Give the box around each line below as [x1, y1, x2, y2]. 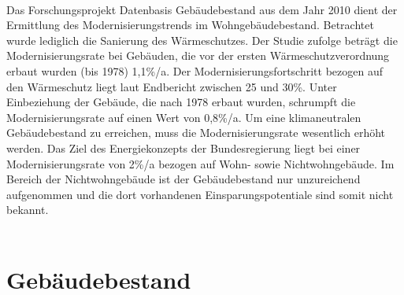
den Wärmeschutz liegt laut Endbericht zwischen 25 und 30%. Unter [6, 78, 337, 94]
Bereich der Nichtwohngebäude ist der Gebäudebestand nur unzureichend [6, 171, 361, 187]
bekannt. [6, 201, 49, 218]
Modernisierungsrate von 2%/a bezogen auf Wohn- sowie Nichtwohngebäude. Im [6, 155, 395, 171]
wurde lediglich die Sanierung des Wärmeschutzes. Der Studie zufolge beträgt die [6, 31, 398, 48]
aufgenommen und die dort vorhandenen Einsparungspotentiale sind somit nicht [6, 186, 394, 202]
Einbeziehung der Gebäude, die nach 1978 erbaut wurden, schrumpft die [6, 94, 356, 110]
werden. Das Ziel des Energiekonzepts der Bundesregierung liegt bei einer [6, 139, 361, 156]
